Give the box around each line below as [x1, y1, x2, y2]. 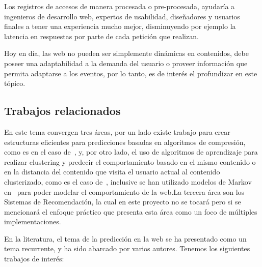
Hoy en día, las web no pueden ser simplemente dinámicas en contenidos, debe [4, 48, 249, 58]
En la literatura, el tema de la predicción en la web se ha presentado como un [4, 233, 247, 244]
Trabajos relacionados [4, 103, 121, 118]
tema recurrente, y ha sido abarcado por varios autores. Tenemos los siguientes [4, 243, 250, 254]
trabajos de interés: [4, 253, 64, 264]
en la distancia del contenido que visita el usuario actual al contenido [4, 166, 220, 177]
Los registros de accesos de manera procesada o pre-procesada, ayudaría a [4, 1, 235, 11]
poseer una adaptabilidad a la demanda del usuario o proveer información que [4, 57, 248, 68]
